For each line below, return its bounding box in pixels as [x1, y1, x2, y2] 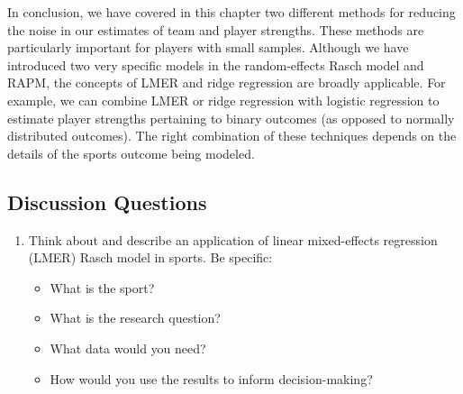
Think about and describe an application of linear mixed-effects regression [28, 230, 438, 249]
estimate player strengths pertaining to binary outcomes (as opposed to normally [7, 108, 455, 127]
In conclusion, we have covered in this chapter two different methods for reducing [7, 3, 456, 21]
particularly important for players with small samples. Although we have [7, 38, 409, 57]
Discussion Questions [7, 188, 207, 215]
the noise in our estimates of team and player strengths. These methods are [7, 20, 424, 39]
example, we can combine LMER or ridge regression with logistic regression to [7, 90, 440, 109]
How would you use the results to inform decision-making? [50, 369, 373, 388]
